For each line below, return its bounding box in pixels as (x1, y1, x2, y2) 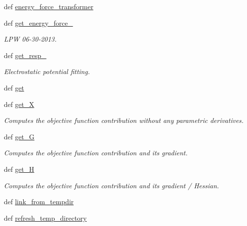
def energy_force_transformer (4, 1, 93, 11)
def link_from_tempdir (4, 196, 74, 207)
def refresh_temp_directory (4, 212, 87, 223)
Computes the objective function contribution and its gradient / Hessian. (4, 180, 219, 190)
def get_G (4, 131, 35, 141)
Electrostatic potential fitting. (4, 66, 90, 76)
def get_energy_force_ (4, 17, 73, 28)
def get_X (4, 99, 34, 109)
